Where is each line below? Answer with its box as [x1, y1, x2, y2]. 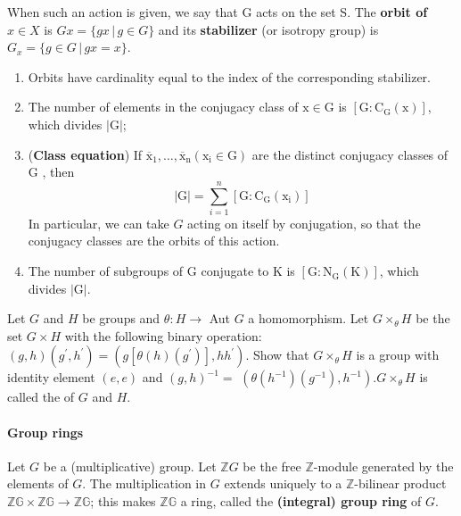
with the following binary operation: [64, 326, 262, 345]
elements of [7, 474, 69, 493]
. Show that [245, 345, 309, 364]
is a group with [356, 345, 440, 364]
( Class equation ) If [28, 145, 143, 163]
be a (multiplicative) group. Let [43, 456, 217, 475]
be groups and [82, 309, 161, 328]
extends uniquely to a [224, 474, 342, 493]
